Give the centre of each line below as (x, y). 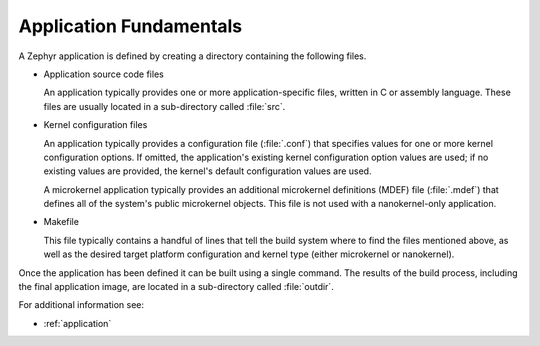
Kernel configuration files (95, 125)
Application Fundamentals (130, 26)
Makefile (61, 222)
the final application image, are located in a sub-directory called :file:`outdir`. (176, 287)
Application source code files (103, 74)
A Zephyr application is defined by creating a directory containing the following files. (192, 56)
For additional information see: (81, 305)
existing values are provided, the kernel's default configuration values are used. (207, 171)
